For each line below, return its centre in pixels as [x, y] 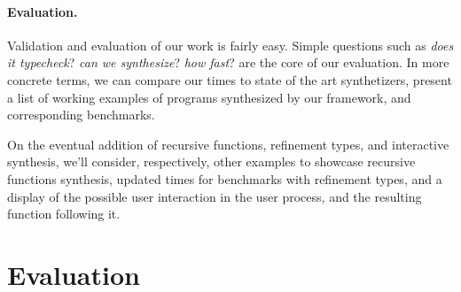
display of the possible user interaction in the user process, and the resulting [215, 196]
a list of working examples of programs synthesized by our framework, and [209, 97]
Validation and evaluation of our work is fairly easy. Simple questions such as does [230, 45]
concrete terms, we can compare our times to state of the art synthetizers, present [230, 79]
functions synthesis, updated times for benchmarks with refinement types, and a [225, 178]
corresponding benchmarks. [81, 115]
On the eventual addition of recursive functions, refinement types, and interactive [228, 144]
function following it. [64, 214]
